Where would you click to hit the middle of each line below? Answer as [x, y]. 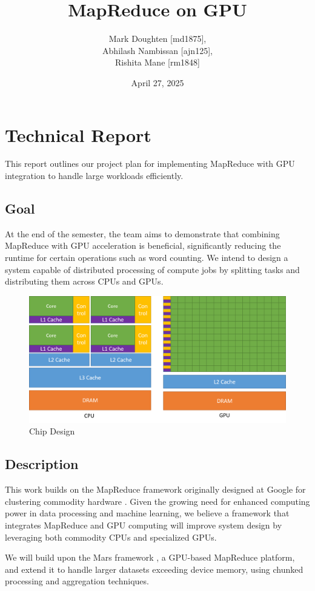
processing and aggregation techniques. [77, 581]
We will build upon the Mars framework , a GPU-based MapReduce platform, [150, 557]
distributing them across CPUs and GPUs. [84, 281]
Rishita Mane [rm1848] [157, 62]
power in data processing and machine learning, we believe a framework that [147, 513]
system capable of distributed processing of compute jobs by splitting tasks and [152, 269]
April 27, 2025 [157, 82]
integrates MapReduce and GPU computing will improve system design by [144, 525]
